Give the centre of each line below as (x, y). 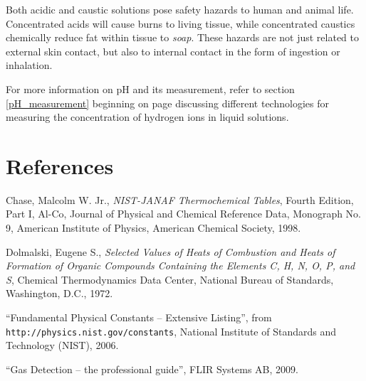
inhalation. (29, 65)
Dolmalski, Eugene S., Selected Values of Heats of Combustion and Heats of (171, 251)
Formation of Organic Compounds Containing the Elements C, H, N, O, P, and (181, 265)
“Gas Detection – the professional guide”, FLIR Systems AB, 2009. (152, 369)
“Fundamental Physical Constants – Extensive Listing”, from (139, 317)
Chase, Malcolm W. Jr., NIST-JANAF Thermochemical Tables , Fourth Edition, (180, 199)
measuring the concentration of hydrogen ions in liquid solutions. (147, 117)
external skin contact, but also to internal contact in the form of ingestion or (173, 51)
